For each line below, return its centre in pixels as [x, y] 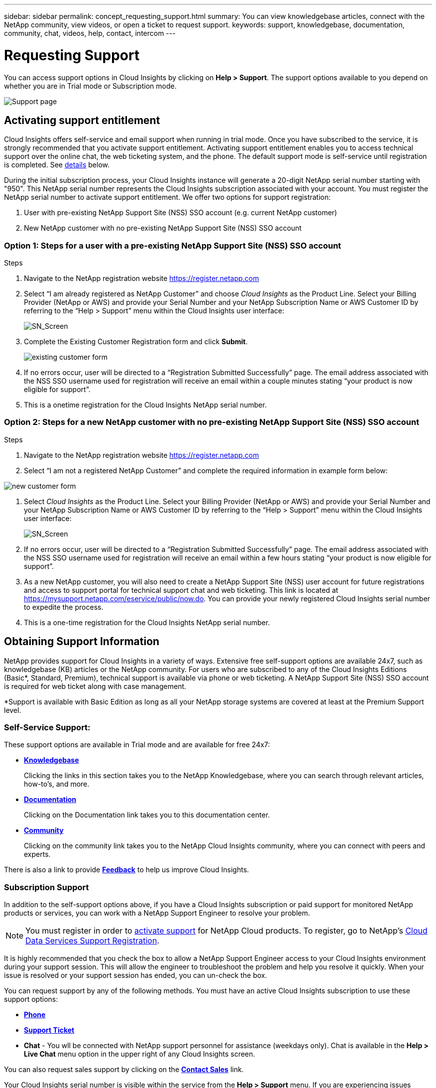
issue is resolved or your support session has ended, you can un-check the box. [136, 975]
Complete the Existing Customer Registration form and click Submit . [136, 342]
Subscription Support [47, 887]
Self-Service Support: [47, 728]
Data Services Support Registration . [92, 941]
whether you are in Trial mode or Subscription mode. [90, 86]
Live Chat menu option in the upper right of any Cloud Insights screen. [140, 1054]
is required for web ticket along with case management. [95, 686]
